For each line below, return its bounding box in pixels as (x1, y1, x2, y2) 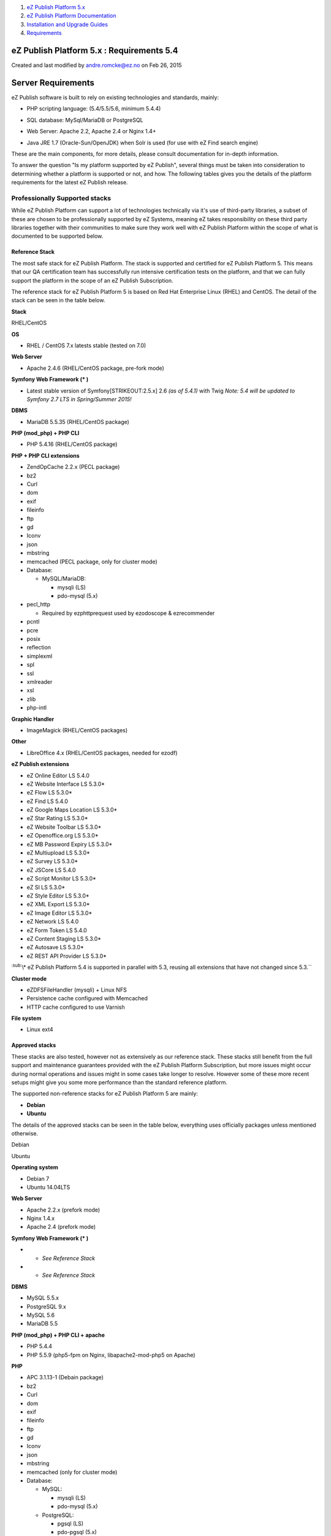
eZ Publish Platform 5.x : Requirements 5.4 (11, 45, 178, 55)
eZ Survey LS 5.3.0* (26, 858, 78, 865)
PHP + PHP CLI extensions (11, 452, 80, 459)
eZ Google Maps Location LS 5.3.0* (26, 806, 118, 813)
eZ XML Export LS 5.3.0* (26, 901, 90, 908)
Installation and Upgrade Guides (26, 20, 108, 28)
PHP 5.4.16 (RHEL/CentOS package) (26, 441, 118, 448)
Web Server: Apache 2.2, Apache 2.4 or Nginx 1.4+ (26, 128, 156, 135)
